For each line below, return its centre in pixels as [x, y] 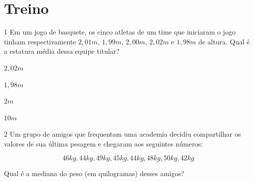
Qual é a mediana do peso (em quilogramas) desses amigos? [94, 173]
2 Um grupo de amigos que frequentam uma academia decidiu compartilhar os [123, 134]
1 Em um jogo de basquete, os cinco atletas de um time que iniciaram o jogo [120, 32]
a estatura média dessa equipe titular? [62, 51]
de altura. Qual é [224, 41]
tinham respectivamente [40, 41]
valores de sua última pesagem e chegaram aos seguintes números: [104, 143]
